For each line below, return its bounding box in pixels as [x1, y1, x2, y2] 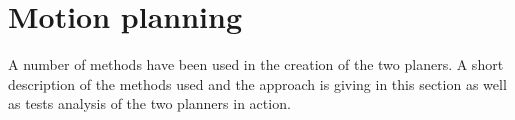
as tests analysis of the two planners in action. [8, 93, 291, 114]
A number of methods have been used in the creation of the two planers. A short [8, 54, 504, 75]
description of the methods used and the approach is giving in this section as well [8, 73, 507, 94]
